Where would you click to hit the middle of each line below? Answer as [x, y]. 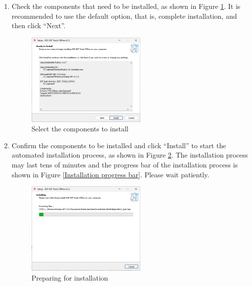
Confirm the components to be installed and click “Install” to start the [119, 145]
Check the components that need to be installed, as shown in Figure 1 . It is [126, 6]
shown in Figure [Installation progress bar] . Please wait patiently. [110, 174]
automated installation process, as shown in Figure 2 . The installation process [130, 155]
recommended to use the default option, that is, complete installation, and [124, 16]
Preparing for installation [70, 277]
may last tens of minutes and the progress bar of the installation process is [125, 164]
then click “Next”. [39, 25]
